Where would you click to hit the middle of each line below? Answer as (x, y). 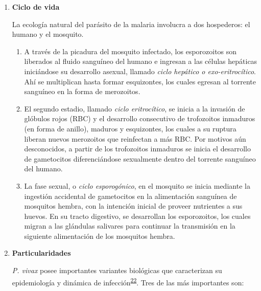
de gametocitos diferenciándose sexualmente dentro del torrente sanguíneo (140, 158)
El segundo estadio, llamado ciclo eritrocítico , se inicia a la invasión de (135, 108)
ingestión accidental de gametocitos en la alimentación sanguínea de (130, 196)
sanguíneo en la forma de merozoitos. (82, 91)
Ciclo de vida (36, 7)
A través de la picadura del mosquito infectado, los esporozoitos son (130, 51)
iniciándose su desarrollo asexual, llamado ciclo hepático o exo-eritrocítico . (140, 71)
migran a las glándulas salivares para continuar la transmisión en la (130, 226)
